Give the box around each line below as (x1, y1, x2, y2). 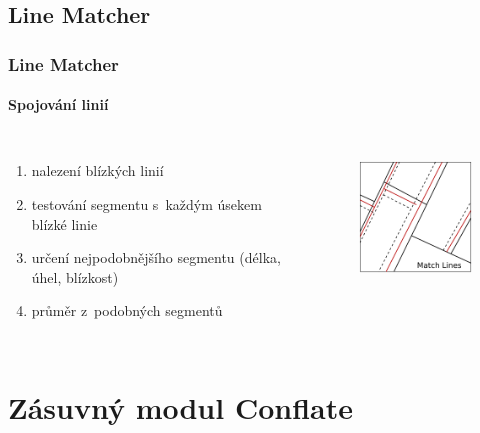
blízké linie (31, 213, 98, 234)
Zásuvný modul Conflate (8, 387, 353, 428)
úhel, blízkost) (31, 266, 119, 287)
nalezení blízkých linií (31, 160, 164, 181)
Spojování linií (8, 94, 109, 115)
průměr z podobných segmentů (31, 300, 223, 321)
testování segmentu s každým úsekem (31, 194, 262, 215)
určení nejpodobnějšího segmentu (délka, (31, 247, 281, 268)
